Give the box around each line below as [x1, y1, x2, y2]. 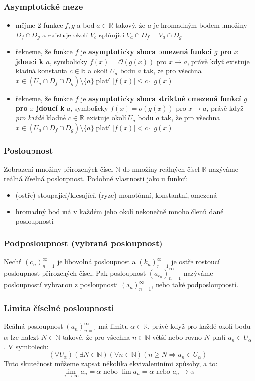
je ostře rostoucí [171, 256, 220, 267]
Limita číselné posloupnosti [4, 302, 114, 314]
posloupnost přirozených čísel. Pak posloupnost [4, 267, 146, 277]
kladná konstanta [15, 66, 67, 76]
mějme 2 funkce [15, 20, 63, 30]
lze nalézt [10, 332, 39, 342]
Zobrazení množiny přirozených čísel [4, 164, 113, 174]
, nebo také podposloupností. [151, 279, 239, 290]
